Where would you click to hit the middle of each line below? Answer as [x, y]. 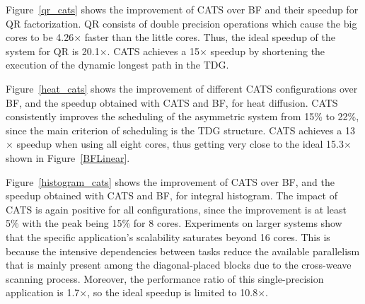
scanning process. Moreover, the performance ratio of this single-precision [165, 278]
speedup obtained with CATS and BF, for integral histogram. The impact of [172, 195]
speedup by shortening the [268, 51]
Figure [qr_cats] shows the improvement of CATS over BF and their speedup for [182, 9]
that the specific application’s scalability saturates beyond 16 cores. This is [168, 236]
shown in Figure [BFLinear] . [68, 157]
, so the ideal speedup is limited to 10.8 [173, 292]
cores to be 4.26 [40, 37]
